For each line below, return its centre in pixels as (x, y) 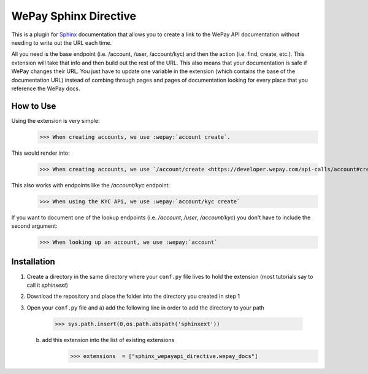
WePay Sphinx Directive (74, 16)
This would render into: (40, 153)
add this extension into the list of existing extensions (108, 340)
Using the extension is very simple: (56, 120)
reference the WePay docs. (46, 88)
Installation (33, 262)
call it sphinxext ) (48, 285)
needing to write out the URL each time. (62, 42)
